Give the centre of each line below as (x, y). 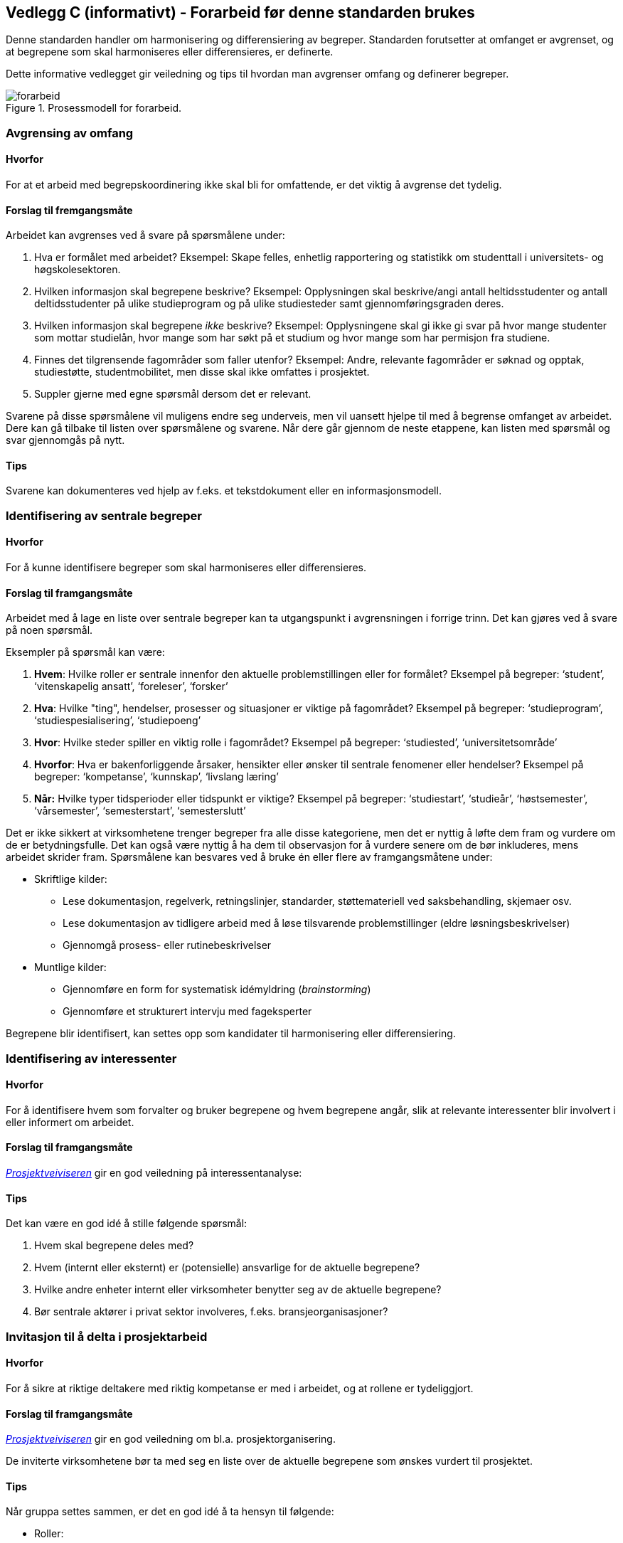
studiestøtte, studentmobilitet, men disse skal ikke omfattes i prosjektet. (202, 372)
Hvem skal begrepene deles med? (114, 1246)
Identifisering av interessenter (91, 1058)
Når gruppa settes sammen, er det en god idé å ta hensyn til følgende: (170, 1512)
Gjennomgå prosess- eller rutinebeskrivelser (167, 945)
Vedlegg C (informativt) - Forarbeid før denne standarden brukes (240, 12)
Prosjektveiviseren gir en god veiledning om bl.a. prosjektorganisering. (171, 1439)
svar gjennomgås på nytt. (65, 440)
